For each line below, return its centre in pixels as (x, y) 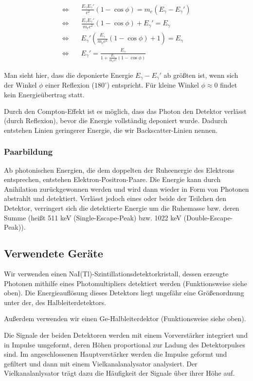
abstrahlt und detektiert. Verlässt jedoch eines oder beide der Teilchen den (115, 198)
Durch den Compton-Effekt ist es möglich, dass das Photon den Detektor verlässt (125, 111)
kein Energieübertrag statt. (44, 95)
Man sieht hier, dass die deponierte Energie (69, 75)
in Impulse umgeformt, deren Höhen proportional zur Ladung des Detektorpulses (125, 344)
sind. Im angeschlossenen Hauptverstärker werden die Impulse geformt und (116, 354)
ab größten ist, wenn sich (201, 75)
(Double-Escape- (208, 217)
